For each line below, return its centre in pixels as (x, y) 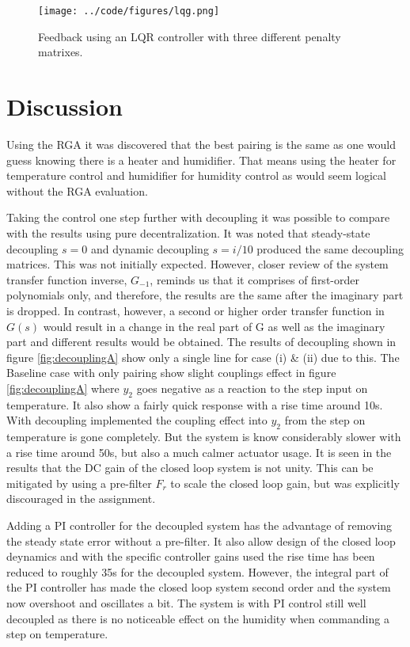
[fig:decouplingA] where (63, 388)
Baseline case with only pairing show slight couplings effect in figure (171, 373)
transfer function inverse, (67, 279)
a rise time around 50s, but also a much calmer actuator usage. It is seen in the (199, 452)
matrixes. (61, 52)
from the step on (325, 420)
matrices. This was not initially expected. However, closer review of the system (197, 264)
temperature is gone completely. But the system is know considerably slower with (204, 437)
